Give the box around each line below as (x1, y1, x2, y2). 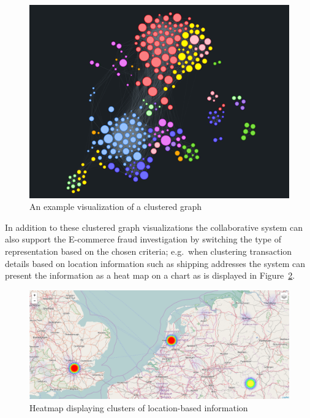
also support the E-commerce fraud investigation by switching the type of (5, 233, 281, 246)
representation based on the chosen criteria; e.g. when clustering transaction (5, 245, 292, 258)
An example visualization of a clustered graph (29, 200, 202, 213)
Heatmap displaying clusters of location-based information (29, 401, 248, 414)
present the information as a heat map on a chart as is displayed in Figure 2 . (5, 269, 295, 282)
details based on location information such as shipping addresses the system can (5, 257, 306, 269)
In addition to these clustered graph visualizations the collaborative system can (5, 220, 303, 233)
